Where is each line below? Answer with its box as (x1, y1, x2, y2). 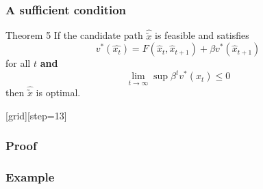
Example (5, 168, 55, 185)
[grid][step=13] (5, 108, 67, 122)
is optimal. (36, 85, 81, 99)
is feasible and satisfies (155, 28, 249, 42)
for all (5, 56, 31, 70)
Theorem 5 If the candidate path (5, 28, 143, 42)
